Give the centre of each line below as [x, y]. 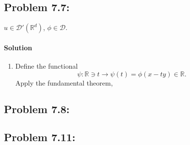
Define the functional [47, 66]
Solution [18, 47]
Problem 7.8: [37, 109]
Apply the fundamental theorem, [64, 82]
